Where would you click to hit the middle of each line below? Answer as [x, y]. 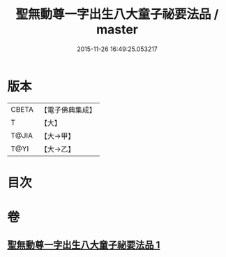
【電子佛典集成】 [68, 110]
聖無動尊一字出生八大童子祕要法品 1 [84, 245]
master [117, 30]
